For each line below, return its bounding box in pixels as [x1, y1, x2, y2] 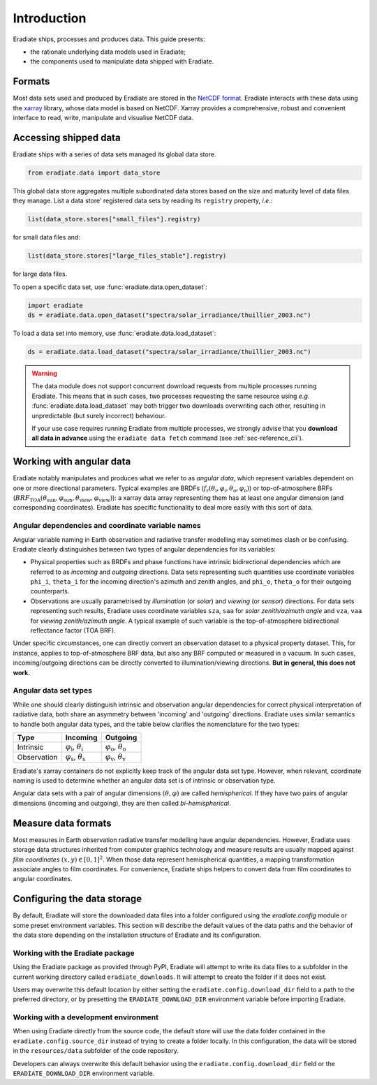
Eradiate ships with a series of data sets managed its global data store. [13, 150, 216, 158]
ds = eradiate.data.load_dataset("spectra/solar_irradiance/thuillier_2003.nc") [27, 348, 311, 355]
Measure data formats [13, 817, 112, 829]
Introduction [13, 10, 87, 26]
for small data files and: [13, 233, 80, 242]
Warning [31, 369, 57, 377]
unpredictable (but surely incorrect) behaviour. [31, 411, 166, 420]
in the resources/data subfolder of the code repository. [13, 1047, 179, 1055]
